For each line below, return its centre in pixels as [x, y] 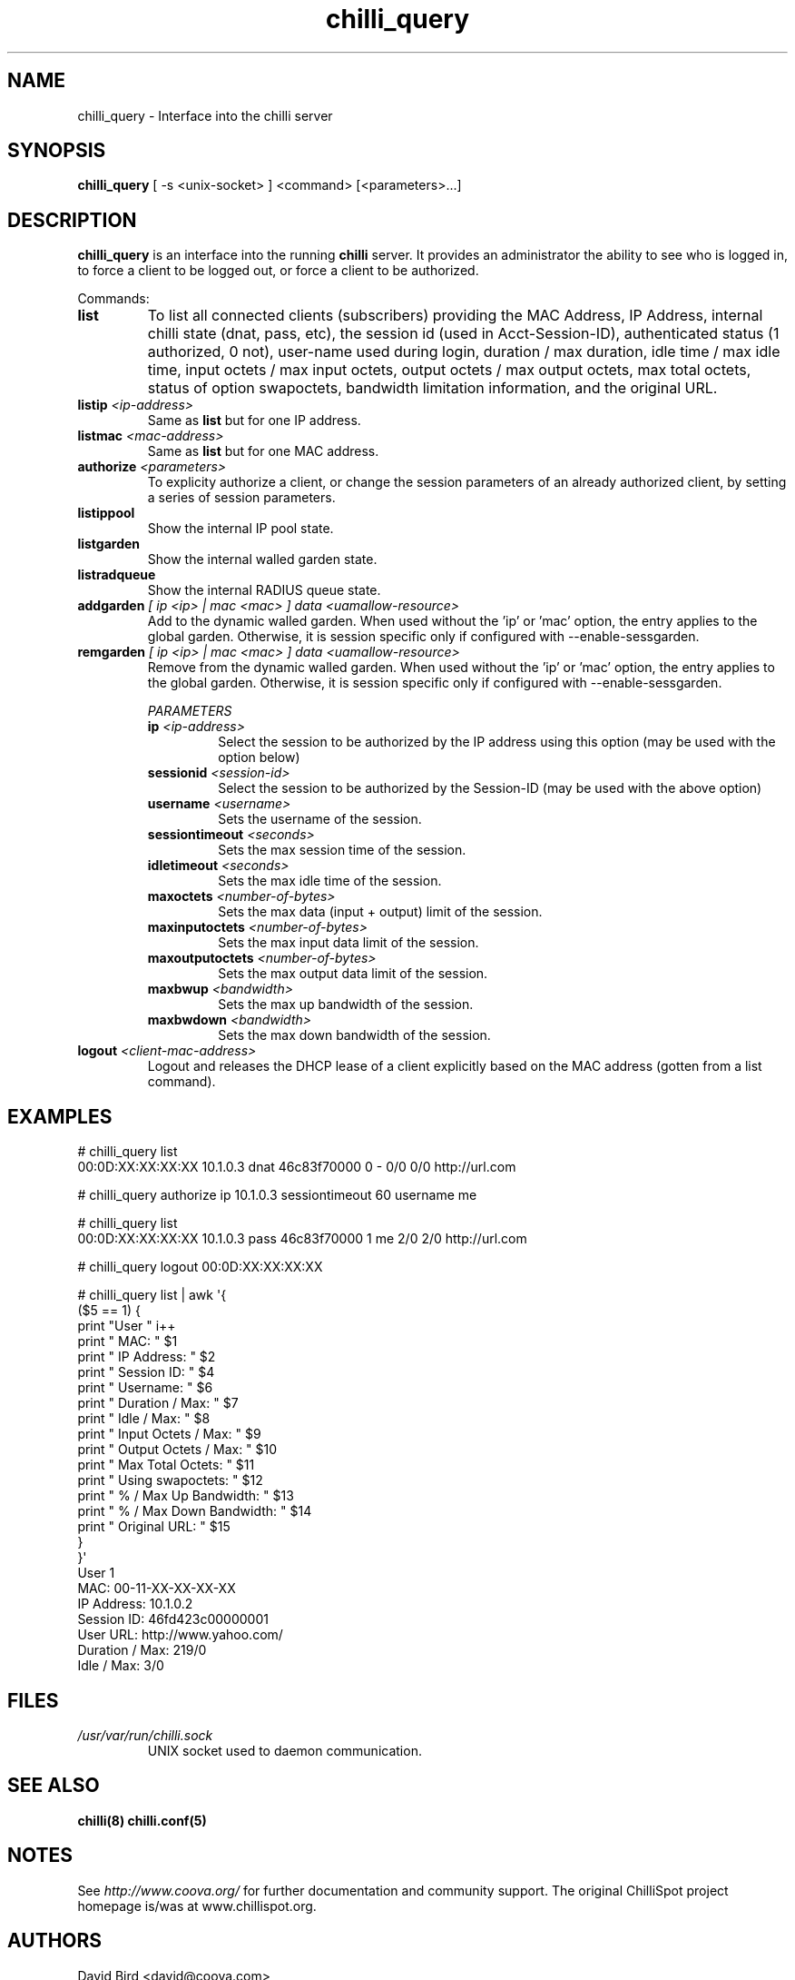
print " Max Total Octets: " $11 [166, 1465]
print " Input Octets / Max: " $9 [169, 1434]
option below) [259, 757]
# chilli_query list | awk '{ [152, 1295]
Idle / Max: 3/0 [121, 1666]
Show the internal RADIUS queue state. [264, 590]
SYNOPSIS [57, 151]
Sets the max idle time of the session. [330, 881]
